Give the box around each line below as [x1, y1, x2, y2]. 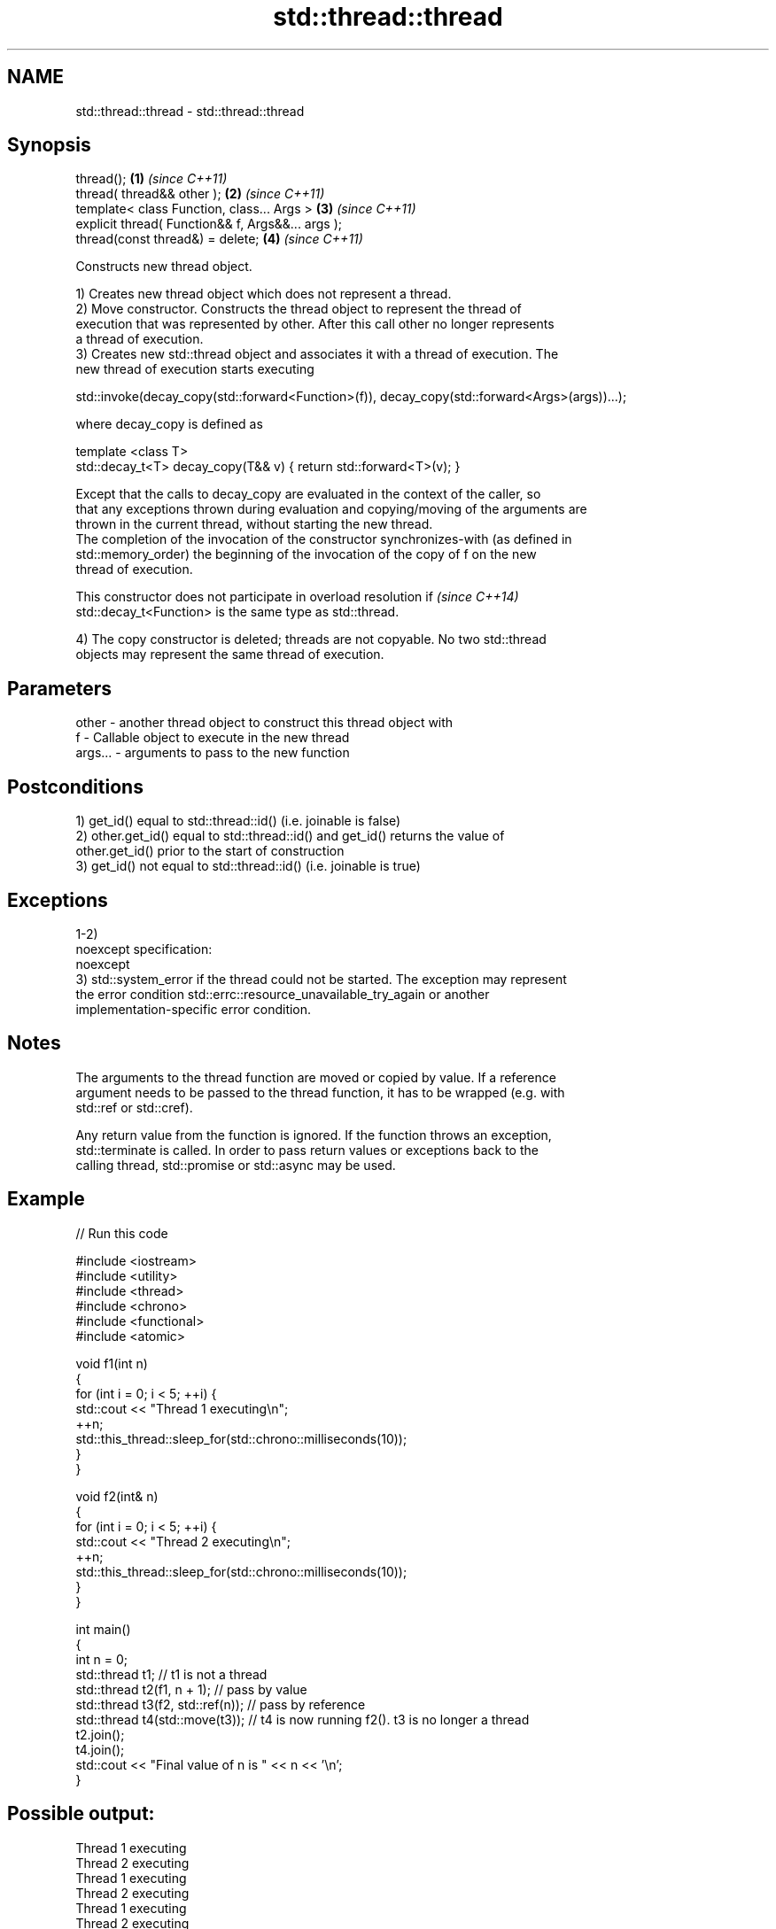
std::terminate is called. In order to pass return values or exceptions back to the [75, 1142, 539, 1158]
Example [7, 1188, 85, 1211]
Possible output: [7, 1802, 155, 1825]
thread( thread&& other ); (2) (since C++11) [75, 186, 325, 202]
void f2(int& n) [75, 1488, 159, 1504]
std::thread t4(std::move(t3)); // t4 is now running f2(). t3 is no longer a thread [75, 1711, 530, 1727]
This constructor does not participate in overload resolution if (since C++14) [75, 589, 519, 605]
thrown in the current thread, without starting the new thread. [75, 516, 433, 532]
